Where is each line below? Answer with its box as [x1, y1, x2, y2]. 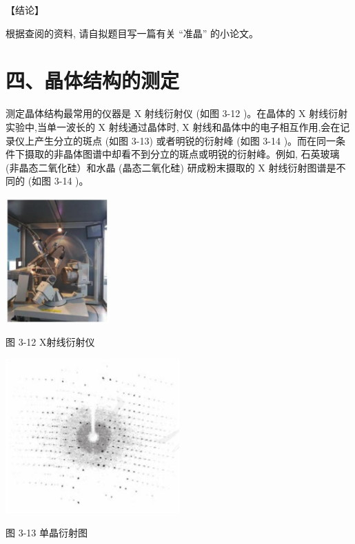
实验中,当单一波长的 [6, 119, 95, 134]
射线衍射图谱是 [268, 160, 336, 174]
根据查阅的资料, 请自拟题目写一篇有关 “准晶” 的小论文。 [6, 25, 259, 40]
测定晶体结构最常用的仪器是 [6, 106, 131, 121]
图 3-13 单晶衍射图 [6, 525, 88, 539]
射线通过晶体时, [108, 119, 179, 134]
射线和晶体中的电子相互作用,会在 [192, 119, 341, 134]
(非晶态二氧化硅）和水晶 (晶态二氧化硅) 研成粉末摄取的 [6, 160, 255, 174]
